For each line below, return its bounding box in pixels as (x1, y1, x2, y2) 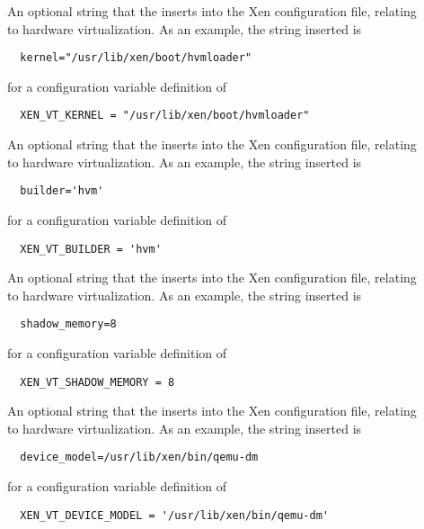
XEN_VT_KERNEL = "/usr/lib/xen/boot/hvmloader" (20, 109, 310, 122)
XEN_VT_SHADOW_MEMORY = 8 (20, 375, 175, 389)
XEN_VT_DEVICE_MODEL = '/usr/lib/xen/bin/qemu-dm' (20, 508, 329, 522)
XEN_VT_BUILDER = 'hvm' (20, 242, 162, 256)
